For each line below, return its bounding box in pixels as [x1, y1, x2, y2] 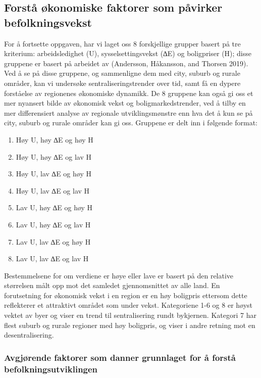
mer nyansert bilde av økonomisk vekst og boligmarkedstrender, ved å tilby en [4, 98, 246, 108]
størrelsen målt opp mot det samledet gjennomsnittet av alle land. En [4, 280, 220, 291]
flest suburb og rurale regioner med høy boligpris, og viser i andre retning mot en [4, 319, 255, 330]
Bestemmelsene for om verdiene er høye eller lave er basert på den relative [4, 270, 234, 280]
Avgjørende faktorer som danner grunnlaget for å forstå [4, 351, 236, 363]
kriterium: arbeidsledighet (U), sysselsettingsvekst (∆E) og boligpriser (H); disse [4, 48, 252, 59]
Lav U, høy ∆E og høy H [16, 202, 93, 213]
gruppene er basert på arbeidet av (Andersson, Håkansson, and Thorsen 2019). [4, 58, 248, 68]
